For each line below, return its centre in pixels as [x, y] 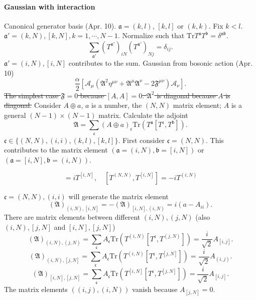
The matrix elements [36, 289]
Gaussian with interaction [50, 6]
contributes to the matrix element [56, 150]
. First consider [142, 140]
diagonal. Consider [33, 105]
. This [215, 140]
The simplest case [31, 95]
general [15, 115]
